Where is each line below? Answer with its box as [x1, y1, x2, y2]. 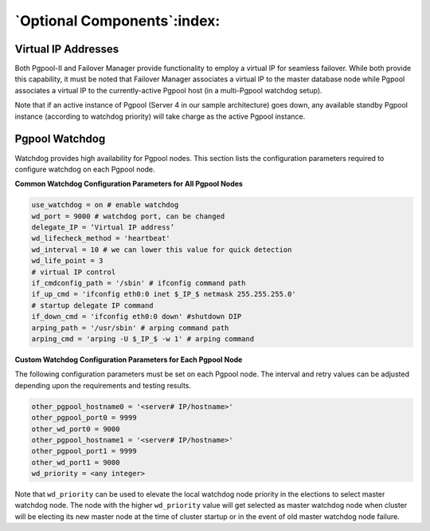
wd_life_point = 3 [31, 256, 104, 265]
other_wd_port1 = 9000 [31, 458, 120, 466]
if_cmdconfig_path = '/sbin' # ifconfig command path [31, 279, 246, 288]
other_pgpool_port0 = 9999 [31, 413, 137, 423]
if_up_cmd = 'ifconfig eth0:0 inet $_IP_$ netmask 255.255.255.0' [31, 289, 296, 299]
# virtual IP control [31, 267, 116, 277]
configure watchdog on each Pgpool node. [14, 164, 155, 174]
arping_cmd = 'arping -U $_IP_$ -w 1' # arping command [31, 334, 255, 343]
